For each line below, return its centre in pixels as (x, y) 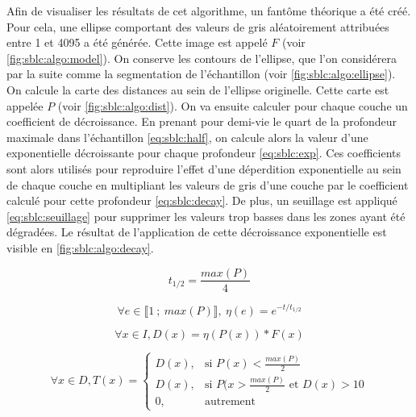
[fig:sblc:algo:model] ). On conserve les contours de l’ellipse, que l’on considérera (202, 58)
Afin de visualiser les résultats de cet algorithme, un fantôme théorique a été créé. (209, 10)
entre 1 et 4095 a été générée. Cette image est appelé (137, 42)
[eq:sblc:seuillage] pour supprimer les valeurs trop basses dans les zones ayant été (206, 216)
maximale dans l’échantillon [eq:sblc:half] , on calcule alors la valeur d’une (187, 137)
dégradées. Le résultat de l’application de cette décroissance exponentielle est (197, 232)
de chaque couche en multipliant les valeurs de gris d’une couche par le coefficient (208, 184)
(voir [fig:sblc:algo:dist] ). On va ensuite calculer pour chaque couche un (233, 105)
